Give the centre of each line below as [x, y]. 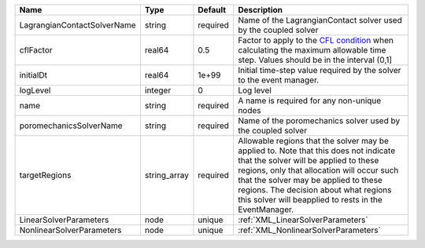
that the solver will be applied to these [308, 160]
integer [158, 90]
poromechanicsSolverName [71, 126]
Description [260, 10]
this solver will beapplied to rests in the [310, 200]
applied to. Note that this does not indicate [316, 151]
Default [212, 10]
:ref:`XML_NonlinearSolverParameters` [309, 230]
